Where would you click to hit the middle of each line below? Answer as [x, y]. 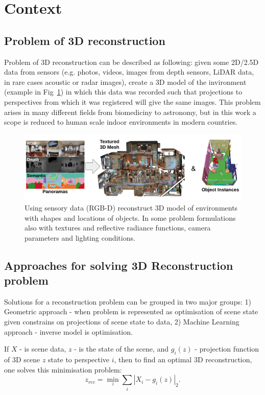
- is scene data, [43, 349]
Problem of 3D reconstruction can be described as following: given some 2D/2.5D [131, 62]
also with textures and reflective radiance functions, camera [118, 228]
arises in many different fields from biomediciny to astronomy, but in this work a [130, 112]
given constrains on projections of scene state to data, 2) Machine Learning [122, 322]
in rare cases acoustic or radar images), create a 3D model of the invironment [125, 82]
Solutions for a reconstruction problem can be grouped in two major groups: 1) [128, 301]
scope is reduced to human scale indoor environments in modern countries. [121, 122]
